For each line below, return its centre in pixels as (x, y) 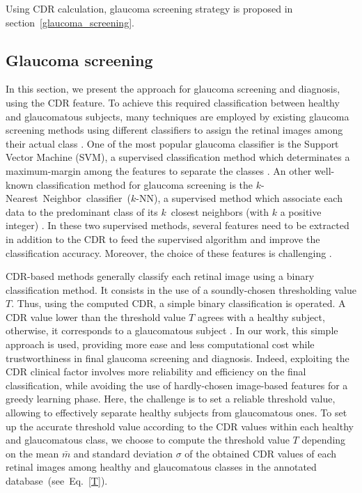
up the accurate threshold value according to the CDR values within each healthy (180, 426)
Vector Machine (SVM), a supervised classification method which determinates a (178, 157)
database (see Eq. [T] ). (57, 481)
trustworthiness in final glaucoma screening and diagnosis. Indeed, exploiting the (178, 358)
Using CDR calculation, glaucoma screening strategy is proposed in (149, 8)
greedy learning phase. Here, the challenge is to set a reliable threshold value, (171, 399)
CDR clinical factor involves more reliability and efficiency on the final (156, 371)
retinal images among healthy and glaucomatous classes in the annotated (161, 467)
